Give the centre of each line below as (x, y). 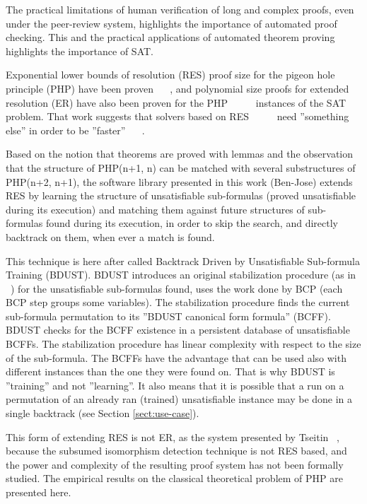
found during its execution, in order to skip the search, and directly (192, 223)
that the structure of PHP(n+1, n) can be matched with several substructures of (181, 167)
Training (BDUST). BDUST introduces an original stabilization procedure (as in (181, 275)
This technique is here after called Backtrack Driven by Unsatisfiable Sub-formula (183, 260)
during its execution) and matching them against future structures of (155, 209)
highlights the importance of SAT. (80, 51)
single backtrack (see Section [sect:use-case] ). (103, 413)
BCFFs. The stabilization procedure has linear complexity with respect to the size (183, 344)
